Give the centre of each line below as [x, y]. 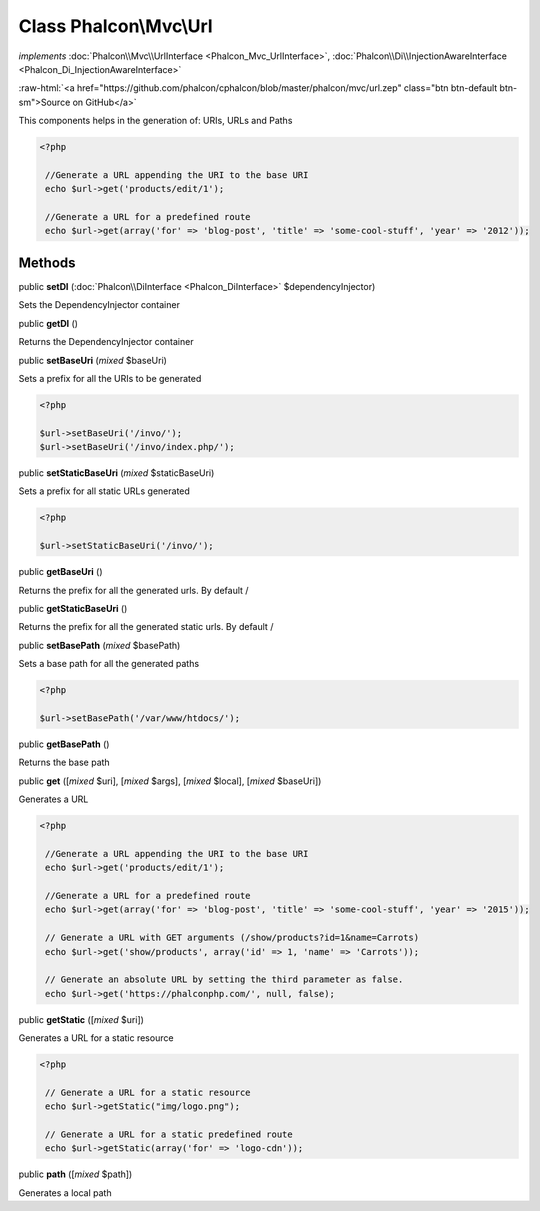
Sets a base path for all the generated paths [109, 664]
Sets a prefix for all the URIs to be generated [110, 378]
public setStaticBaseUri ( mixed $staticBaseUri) [116, 473]
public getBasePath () [64, 744]
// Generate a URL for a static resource [148, 1092]
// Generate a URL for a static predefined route [169, 1134]
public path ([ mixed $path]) [75, 1174]
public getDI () [48, 323]
